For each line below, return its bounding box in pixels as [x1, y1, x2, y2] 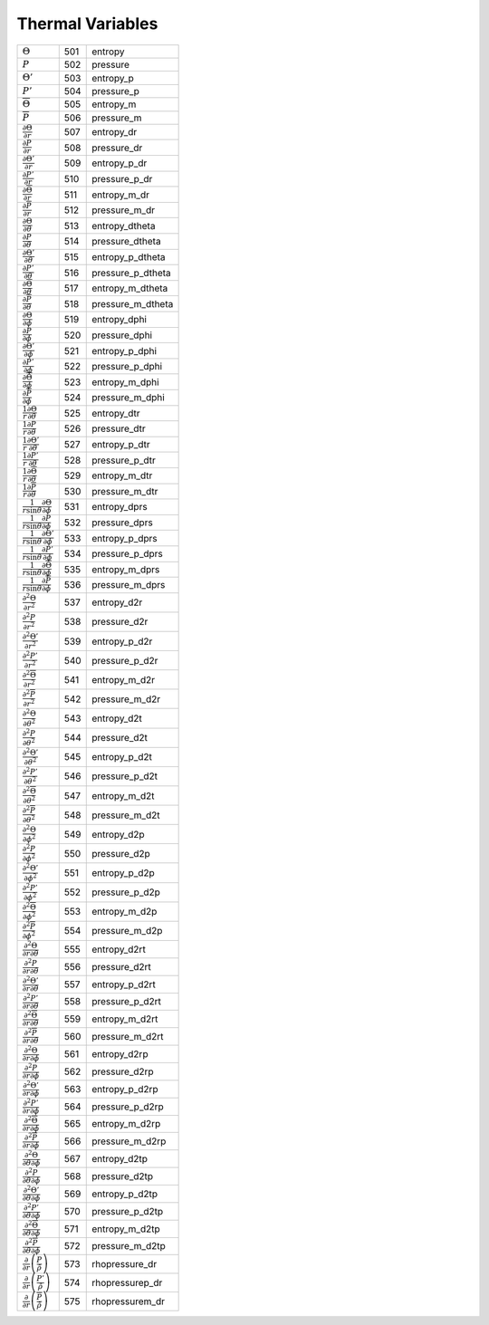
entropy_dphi [91, 313, 147, 326]
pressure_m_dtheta [91, 297, 174, 310]
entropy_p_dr [91, 157, 148, 169]
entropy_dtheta [91, 219, 156, 232]
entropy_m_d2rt [91, 1013, 158, 1025]
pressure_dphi [91, 329, 153, 341]
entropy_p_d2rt [91, 978, 156, 991]
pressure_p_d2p [91, 886, 160, 898]
